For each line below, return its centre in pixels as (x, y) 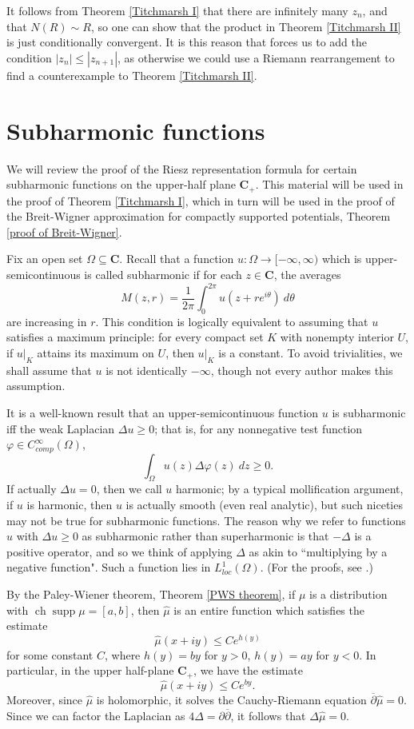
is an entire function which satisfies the (269, 609)
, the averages (307, 274)
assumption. (36, 386)
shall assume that (49, 370)
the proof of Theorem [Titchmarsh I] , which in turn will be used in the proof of (201, 200)
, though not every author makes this (302, 370)
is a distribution (348, 594)
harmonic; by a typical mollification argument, (290, 489)
